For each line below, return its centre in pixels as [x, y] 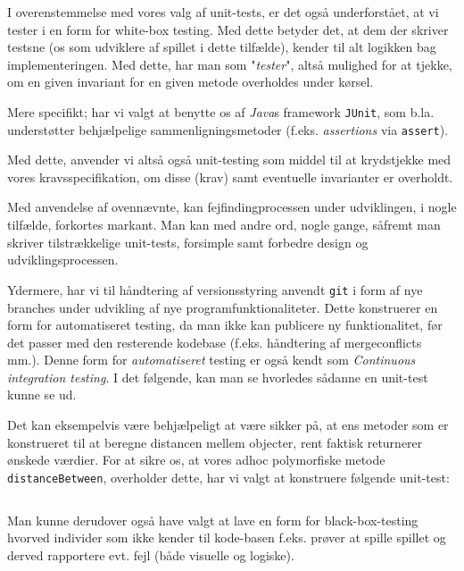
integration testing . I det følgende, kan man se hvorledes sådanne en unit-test [218, 377]
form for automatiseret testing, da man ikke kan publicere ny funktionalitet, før [225, 325]
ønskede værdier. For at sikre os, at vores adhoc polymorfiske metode [196, 460]
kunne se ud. [42, 395]
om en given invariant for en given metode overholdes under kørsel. [191, 82]
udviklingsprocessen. [63, 260]
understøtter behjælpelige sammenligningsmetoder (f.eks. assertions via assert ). [228, 129]
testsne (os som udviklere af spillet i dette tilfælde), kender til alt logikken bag [222, 47]
